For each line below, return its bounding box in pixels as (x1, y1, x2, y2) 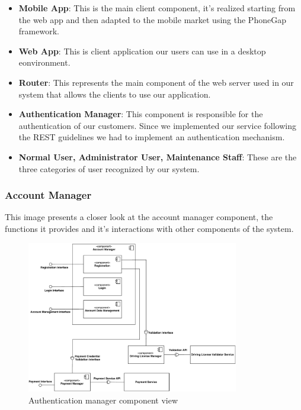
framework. (18, 25, 59, 37)
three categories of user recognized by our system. (18, 162, 200, 175)
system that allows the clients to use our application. (18, 88, 211, 100)
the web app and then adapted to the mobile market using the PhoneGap (18, 13, 286, 25)
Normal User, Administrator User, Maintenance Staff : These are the (18, 150, 297, 163)
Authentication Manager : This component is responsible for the (18, 108, 263, 120)
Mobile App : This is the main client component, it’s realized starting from (18, 2, 296, 14)
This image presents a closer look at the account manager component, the (5, 211, 273, 223)
